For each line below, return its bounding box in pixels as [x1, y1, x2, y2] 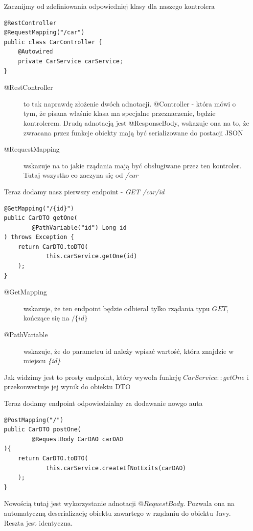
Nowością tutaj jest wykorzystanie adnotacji [4, 498, 136, 508]
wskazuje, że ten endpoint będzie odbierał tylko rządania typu [23, 303, 210, 313]
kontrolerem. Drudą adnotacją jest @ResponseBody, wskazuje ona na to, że [23, 117, 250, 128]
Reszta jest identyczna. [4, 517, 73, 528]
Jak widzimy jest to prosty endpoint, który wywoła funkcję [4, 372, 181, 382]
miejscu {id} [23, 355, 61, 366]
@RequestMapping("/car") [4, 29, 85, 36]
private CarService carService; [18, 57, 123, 65]
